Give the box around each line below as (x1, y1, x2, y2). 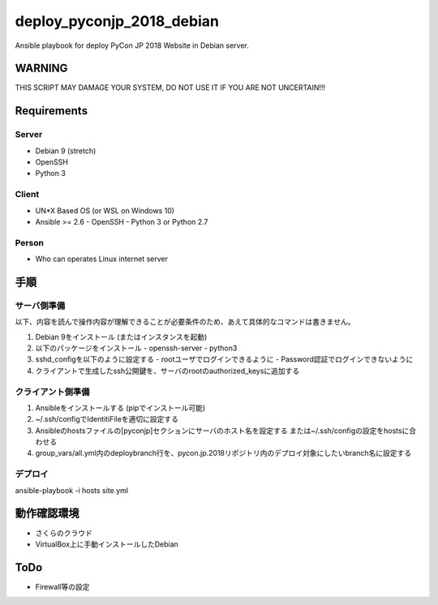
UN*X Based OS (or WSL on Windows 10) (35, 205, 174, 215)
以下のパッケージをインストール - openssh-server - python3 (35, 343, 238, 353)
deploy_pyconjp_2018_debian (15, 12, 219, 30)
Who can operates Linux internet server (35, 254, 169, 264)
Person (15, 237, 45, 248)
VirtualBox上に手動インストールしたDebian (35, 539, 178, 549)
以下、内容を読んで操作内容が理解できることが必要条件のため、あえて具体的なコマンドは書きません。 (15, 317, 355, 327)
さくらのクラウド (35, 528, 92, 538)
